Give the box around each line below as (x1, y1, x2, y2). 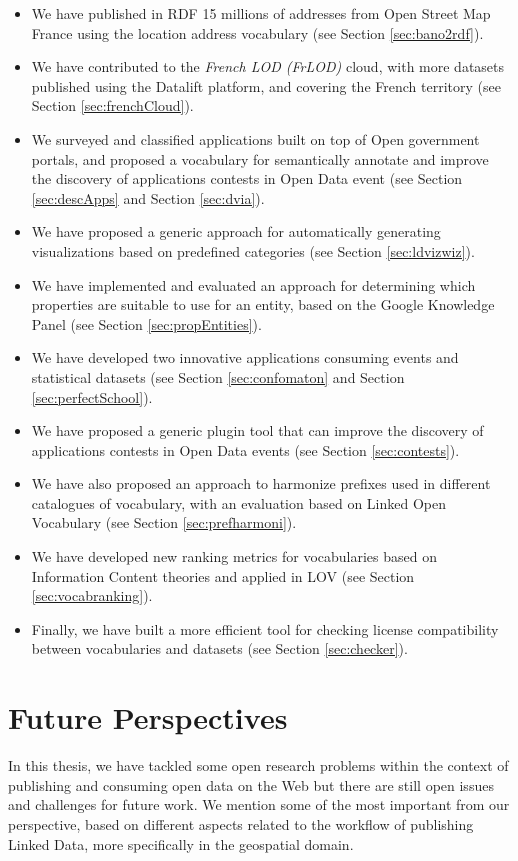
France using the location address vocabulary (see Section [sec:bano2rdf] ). (31, 22, 484, 43)
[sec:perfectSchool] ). (31, 386, 153, 407)
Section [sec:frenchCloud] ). (31, 95, 194, 116)
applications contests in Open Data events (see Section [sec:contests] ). (31, 439, 460, 460)
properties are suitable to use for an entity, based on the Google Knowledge (31, 294, 495, 315)
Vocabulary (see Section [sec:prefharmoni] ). (31, 512, 297, 533)
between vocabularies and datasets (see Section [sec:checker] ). (31, 638, 408, 659)
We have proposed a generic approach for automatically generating (31, 221, 441, 242)
